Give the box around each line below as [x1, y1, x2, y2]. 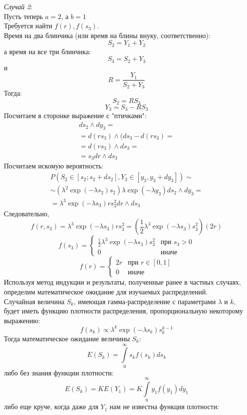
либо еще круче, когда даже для [4, 401, 98, 412]
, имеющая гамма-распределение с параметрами [74, 296, 216, 306]
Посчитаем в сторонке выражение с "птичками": [4, 110, 147, 121]
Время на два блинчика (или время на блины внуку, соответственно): [4, 30, 210, 40]
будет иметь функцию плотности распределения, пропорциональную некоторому [4, 306, 243, 316]
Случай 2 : [4, 1, 33, 11]
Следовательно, [4, 208, 49, 218]
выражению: [4, 315, 40, 325]
